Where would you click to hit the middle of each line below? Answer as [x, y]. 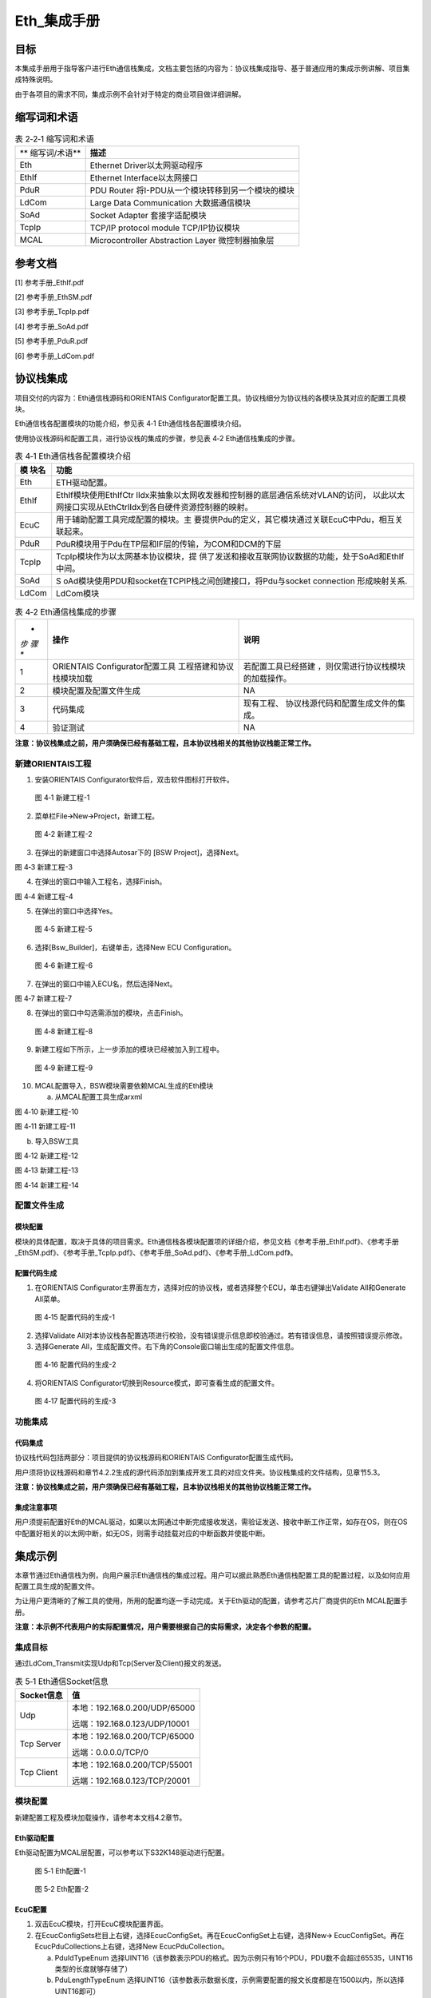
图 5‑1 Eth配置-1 [61, 1871]
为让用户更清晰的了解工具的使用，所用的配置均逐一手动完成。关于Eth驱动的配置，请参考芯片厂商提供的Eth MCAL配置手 [211, 1601]
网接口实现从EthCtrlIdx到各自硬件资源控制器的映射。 [154, 507]
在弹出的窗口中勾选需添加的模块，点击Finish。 [111, 1013]
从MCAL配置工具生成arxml [99, 1097]
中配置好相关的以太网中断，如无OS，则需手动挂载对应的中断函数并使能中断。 [142, 1533]
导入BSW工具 [57, 1141]
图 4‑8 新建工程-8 [64, 1031]
